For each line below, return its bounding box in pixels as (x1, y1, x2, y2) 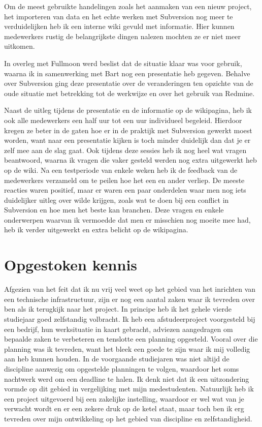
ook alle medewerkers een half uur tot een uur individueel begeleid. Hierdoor (4, 114, 242, 125)
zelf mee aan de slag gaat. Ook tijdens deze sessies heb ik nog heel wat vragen (4, 144, 247, 155)
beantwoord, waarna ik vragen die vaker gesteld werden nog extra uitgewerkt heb (4, 155, 257, 165)
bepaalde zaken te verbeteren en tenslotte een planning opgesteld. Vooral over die (4, 333, 258, 344)
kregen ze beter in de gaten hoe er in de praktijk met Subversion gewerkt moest (4, 125, 252, 135)
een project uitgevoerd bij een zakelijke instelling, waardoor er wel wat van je (4, 393, 244, 404)
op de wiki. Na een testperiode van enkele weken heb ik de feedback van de (4, 164, 238, 175)
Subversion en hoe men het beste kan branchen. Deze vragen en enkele (4, 204, 224, 215)
